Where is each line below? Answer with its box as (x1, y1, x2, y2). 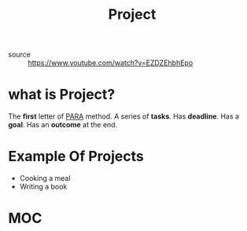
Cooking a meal (19, 174, 71, 183)
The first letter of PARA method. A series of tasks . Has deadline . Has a (8, 112, 240, 121)
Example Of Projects (8, 148, 144, 166)
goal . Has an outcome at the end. (8, 120, 118, 130)
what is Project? (8, 86, 116, 104)
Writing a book (19, 182, 68, 192)
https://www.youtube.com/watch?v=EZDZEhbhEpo (28, 58, 194, 68)
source (8, 49, 31, 60)
